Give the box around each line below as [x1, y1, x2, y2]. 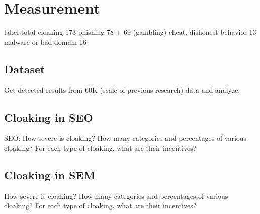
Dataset [4, 61, 45, 76]
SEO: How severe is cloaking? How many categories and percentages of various [4, 133, 247, 143]
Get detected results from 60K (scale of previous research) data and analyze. [4, 84, 240, 95]
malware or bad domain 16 [4, 36, 86, 47]
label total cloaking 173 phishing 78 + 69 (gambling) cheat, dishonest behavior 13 [4, 27, 256, 37]
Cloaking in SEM [4, 167, 96, 182]
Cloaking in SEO [4, 109, 93, 125]
